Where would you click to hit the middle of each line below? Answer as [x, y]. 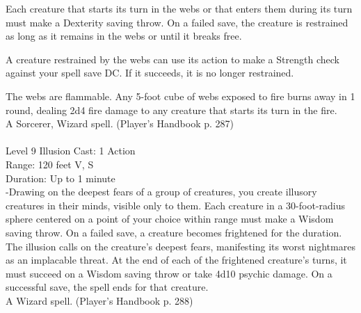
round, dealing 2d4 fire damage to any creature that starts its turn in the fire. [171, 110]
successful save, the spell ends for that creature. [107, 287]
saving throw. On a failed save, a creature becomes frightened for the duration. [174, 232]
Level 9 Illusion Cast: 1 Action [71, 151]
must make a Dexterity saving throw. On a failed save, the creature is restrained [177, 22]
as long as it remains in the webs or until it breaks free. [124, 36]
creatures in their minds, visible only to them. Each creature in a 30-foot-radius [176, 205]
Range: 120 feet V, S [50, 164]
